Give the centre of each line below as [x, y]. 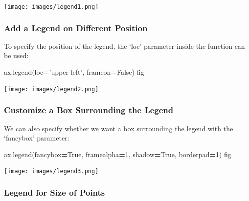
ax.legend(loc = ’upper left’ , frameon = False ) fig [74, 72]
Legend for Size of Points [55, 192]
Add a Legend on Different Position [76, 28]
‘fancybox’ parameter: [37, 138]
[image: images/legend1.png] [51, 7]
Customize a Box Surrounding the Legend [89, 110]
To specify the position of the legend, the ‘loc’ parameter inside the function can [124, 46]
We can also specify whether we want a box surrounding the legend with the [119, 128]
